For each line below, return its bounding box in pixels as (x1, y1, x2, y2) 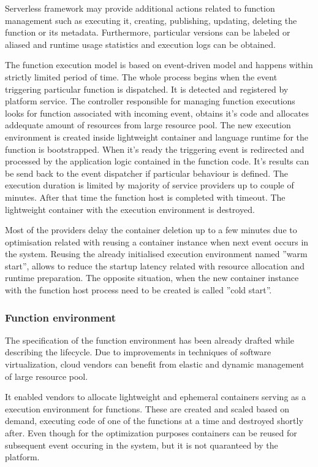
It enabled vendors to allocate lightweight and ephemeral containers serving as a (5, 390, 306, 403)
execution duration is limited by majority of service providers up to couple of (5, 179, 294, 191)
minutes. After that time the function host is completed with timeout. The (5, 190, 286, 203)
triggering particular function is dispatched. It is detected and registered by (5, 82, 289, 95)
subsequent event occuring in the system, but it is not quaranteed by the (5, 438, 278, 451)
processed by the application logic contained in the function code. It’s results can (5, 155, 309, 168)
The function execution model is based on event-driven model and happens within (5, 58, 313, 71)
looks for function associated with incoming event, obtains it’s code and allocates (5, 106, 309, 119)
